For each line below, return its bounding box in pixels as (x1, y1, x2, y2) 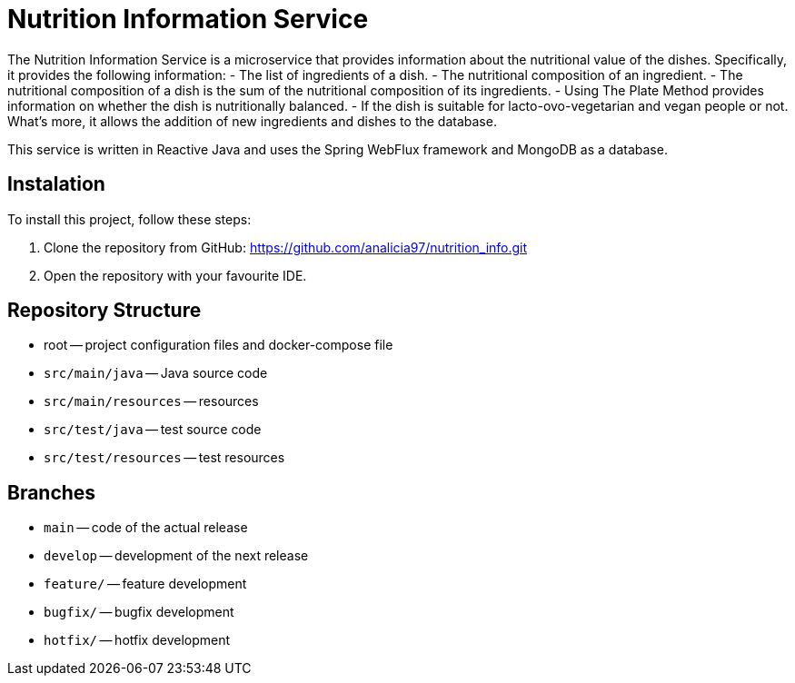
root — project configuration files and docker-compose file (44, 337, 393, 353)
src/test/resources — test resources (44, 450, 285, 466)
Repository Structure (7, 299, 202, 322)
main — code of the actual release (44, 520, 248, 536)
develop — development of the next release (44, 548, 309, 564)
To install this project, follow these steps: (7, 211, 252, 227)
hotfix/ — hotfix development (44, 632, 231, 648)
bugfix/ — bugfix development (44, 604, 234, 620)
